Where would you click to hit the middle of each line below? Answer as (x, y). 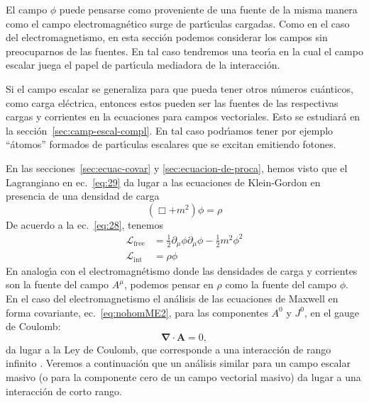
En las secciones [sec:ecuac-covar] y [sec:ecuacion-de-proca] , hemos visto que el (177, 168)
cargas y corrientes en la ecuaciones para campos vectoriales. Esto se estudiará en (183, 117)
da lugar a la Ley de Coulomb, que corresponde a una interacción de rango (169, 349)
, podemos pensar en (169, 284)
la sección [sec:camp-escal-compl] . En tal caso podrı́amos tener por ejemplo (170, 130)
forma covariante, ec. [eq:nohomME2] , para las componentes (137, 312)
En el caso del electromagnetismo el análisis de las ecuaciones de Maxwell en (172, 298)
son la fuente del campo (57, 284)
